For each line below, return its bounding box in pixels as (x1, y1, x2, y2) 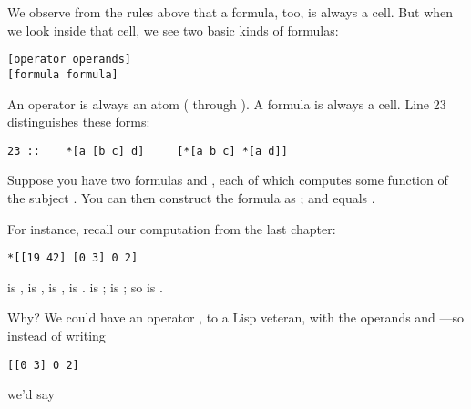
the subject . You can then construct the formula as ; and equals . (7, 188, 375, 207)
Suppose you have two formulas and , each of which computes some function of (7, 170, 448, 189)
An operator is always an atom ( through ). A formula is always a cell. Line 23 (7, 94, 446, 113)
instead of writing (7, 325, 106, 344)
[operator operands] (7, 53, 132, 66)
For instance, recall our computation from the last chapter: (7, 219, 336, 238)
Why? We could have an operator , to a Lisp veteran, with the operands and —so (7, 308, 465, 327)
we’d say (7, 384, 55, 404)
